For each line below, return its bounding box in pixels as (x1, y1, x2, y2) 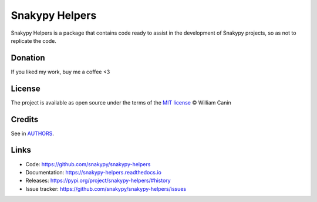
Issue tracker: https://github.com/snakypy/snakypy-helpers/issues (25, 185, 187, 192)
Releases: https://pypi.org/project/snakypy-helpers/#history (25, 177, 171, 184)
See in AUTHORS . (11, 130, 54, 137)
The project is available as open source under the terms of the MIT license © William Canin (11, 99, 231, 106)
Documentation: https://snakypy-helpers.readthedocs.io (25, 169, 161, 176)
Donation (11, 53, 45, 63)
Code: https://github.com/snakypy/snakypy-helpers (25, 160, 151, 167)
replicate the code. (11, 37, 57, 44)
